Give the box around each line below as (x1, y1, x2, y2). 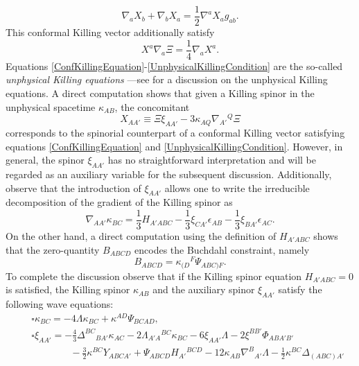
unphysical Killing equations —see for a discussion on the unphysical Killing (6, 72, 328, 87)
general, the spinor (6, 152, 85, 167)
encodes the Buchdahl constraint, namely (134, 242, 310, 256)
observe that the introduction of (6, 180, 141, 195)
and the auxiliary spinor (152, 282, 255, 297)
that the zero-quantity (6, 242, 100, 256)
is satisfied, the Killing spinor (6, 282, 130, 297)
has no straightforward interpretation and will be (107, 152, 316, 167)
